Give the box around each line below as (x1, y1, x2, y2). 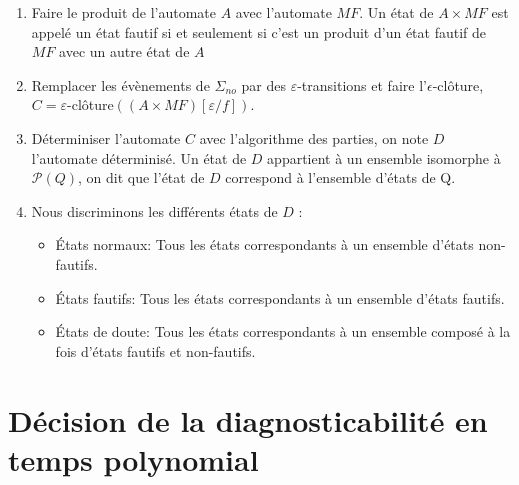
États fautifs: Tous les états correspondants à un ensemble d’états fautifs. (55, 287, 505, 308)
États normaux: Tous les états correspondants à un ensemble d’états (55, 234, 474, 255)
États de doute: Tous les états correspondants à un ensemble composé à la (55, 321, 511, 342)
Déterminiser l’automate (31, 127, 181, 148)
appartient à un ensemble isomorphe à (267, 147, 501, 168)
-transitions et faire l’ (297, 74, 427, 95)
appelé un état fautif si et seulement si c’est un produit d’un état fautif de (31, 21, 486, 42)
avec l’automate (235, 2, 332, 22)
